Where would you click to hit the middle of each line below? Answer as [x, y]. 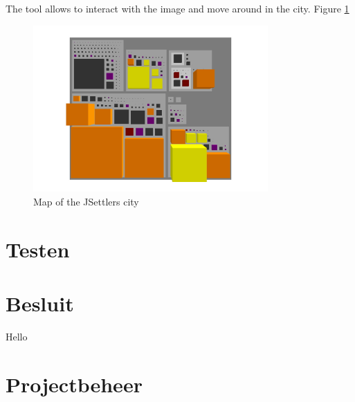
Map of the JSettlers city [86, 201]
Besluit [40, 303]
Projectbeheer [74, 384]
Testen [38, 249]
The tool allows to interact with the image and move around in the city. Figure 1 [177, 8]
